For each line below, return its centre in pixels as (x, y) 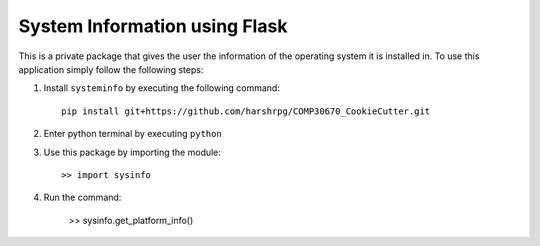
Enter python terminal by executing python (132, 134)
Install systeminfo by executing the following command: (161, 88)
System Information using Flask (153, 26)
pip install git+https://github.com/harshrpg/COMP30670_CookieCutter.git (246, 111)
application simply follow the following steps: (111, 69)
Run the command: (82, 197)
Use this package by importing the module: (132, 152)
